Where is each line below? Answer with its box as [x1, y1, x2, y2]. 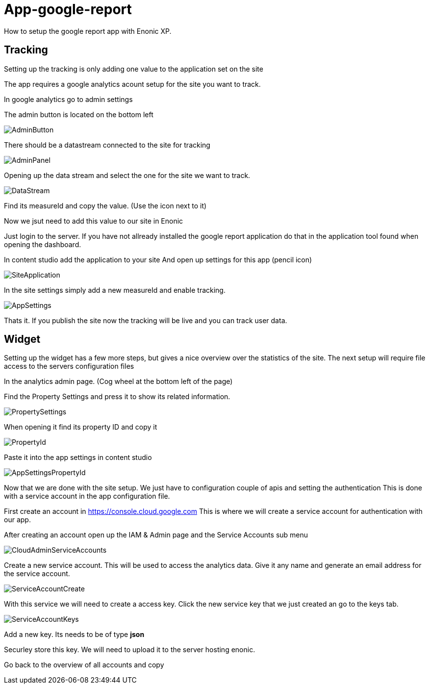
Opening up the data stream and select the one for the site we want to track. [4, 171, 251, 179]
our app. [4, 515, 31, 524]
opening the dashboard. [4, 240, 81, 249]
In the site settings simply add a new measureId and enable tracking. [4, 285, 226, 294]
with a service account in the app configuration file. [4, 492, 170, 501]
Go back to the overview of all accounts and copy [4, 661, 164, 669]
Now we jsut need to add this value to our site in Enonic [4, 216, 183, 225]
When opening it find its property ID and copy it [4, 423, 157, 432]
